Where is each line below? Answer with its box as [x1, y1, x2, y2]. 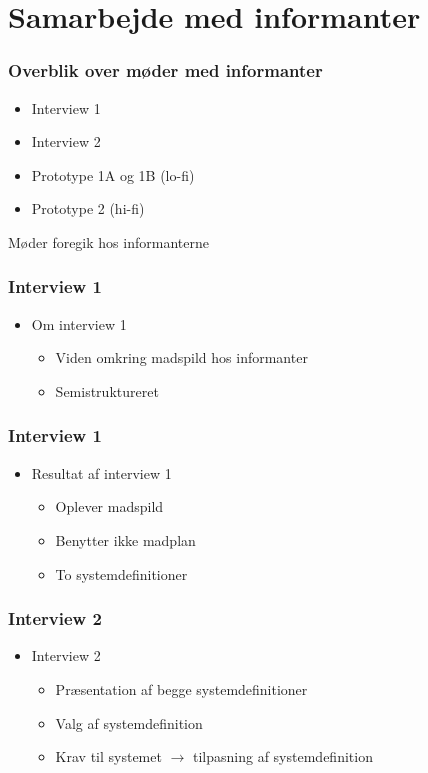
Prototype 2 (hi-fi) [31, 198, 145, 219]
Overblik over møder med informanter [8, 58, 323, 83]
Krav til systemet [55, 746, 162, 767]
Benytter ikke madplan [55, 529, 196, 550]
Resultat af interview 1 [31, 462, 172, 483]
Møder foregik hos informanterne [8, 231, 209, 252]
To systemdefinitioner [55, 563, 188, 584]
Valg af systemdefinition [55, 712, 203, 733]
